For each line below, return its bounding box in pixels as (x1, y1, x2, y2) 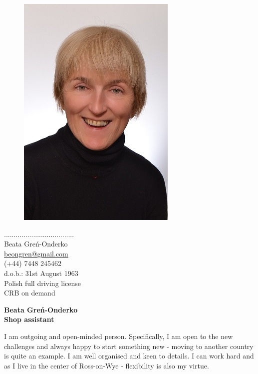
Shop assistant (4, 314, 54, 324)
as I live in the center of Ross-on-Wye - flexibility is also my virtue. (4, 360, 209, 370)
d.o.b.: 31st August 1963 (4, 267, 78, 278)
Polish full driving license (4, 277, 81, 288)
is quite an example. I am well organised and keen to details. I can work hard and (4, 350, 254, 361)
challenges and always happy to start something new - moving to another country (4, 340, 254, 351)
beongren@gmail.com (4, 248, 68, 258)
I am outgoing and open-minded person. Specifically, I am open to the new (4, 330, 233, 341)
